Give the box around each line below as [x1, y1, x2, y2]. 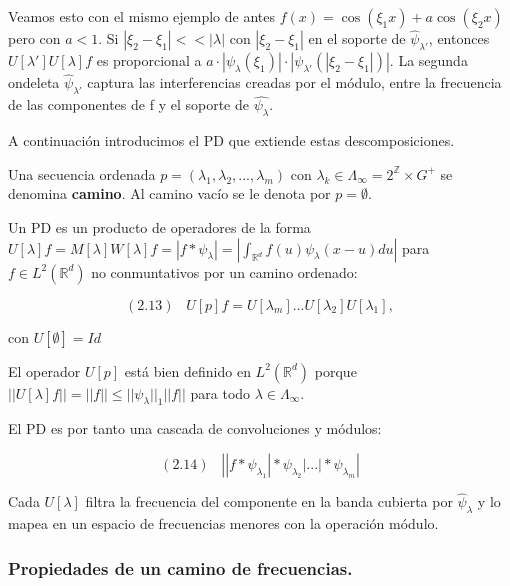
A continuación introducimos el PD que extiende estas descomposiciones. [8, 130, 455, 151]
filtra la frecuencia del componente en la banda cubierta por [85, 491, 453, 512]
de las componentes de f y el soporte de [8, 94, 249, 115]
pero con [8, 28, 61, 49]
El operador [8, 360, 81, 381]
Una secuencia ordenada [8, 163, 156, 184]
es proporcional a [96, 50, 202, 71]
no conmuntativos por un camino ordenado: [91, 261, 358, 282]
